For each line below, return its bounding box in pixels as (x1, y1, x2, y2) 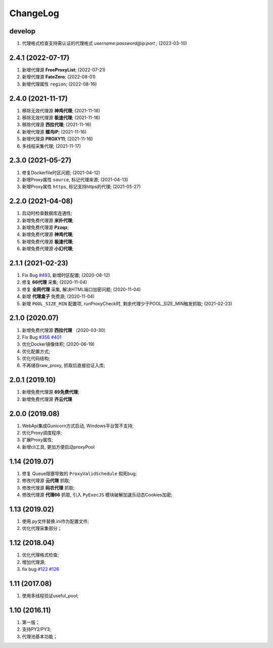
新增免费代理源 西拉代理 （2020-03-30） (22, 327, 109, 333)
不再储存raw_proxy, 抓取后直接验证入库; (22, 362, 106, 369)
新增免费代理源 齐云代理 (22, 396, 72, 402)
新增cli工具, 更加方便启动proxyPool (22, 443, 95, 450)
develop (9, 27, 35, 35)
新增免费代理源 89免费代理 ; (22, 389, 79, 395)
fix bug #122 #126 (22, 566, 59, 572)
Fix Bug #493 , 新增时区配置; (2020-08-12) (22, 272, 110, 278)
